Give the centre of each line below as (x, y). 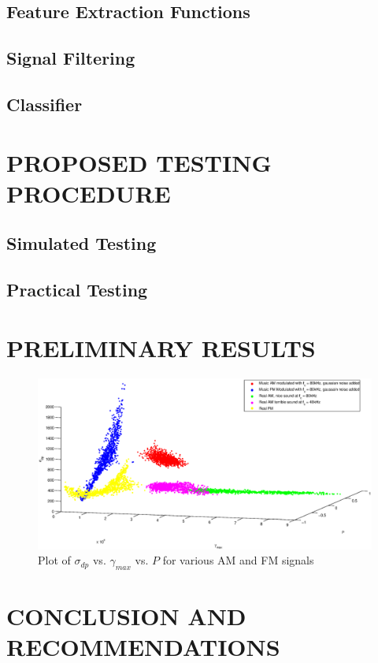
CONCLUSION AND (126, 616)
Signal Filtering (71, 58)
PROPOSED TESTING (139, 162)
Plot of (54, 560)
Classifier (44, 104)
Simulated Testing (82, 243)
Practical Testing (77, 290)
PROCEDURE (89, 193)
